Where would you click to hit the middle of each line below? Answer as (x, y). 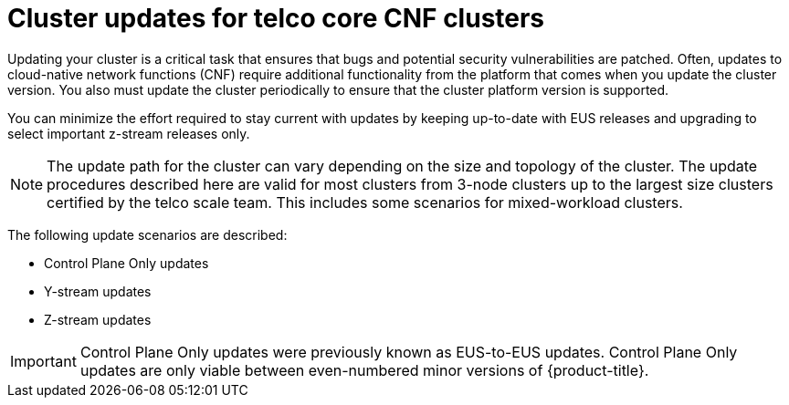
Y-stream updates (98, 291)
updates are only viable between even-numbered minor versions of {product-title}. (364, 370)
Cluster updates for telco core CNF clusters (276, 18)
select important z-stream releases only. (129, 133)
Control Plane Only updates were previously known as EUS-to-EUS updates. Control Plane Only (409, 352)
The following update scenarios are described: (147, 234)
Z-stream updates (98, 319)
